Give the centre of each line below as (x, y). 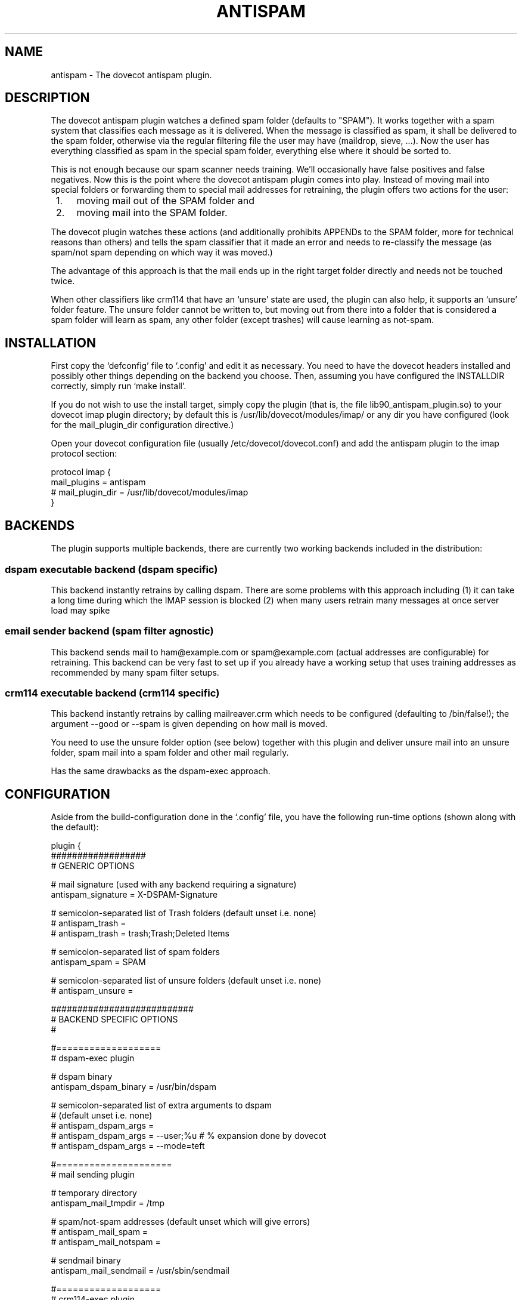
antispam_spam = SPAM (98, 962)
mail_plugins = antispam (98, 482)
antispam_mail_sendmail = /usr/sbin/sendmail (140, 1271)
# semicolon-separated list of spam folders (135, 952)
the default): (75, 827)
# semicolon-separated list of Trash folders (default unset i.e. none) (184, 913)
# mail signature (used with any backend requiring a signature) (174, 885)
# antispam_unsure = (92, 991)
